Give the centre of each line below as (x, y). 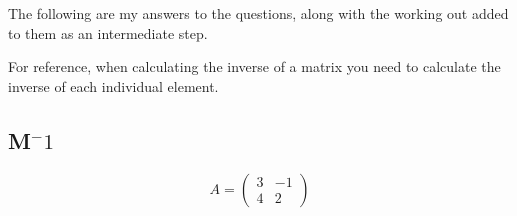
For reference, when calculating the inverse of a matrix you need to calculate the (254, 66)
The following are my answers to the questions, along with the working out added (258, 13)
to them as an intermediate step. (108, 32)
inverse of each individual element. (113, 85)
